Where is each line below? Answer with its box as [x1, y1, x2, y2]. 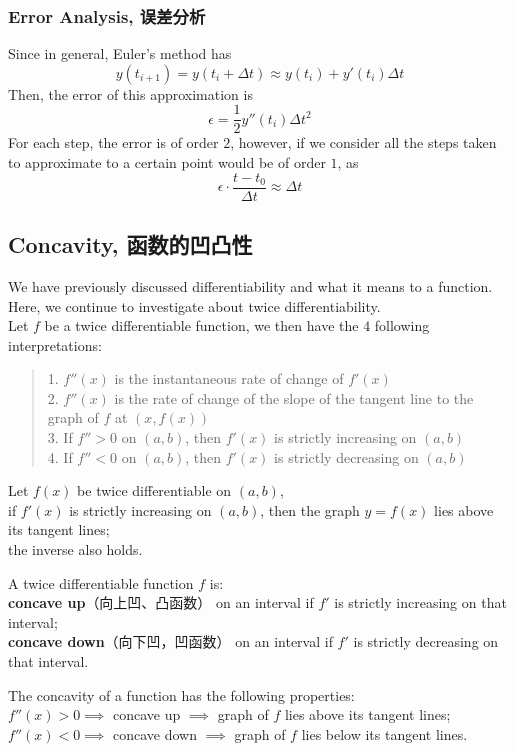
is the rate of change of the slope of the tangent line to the [114, 387, 474, 408]
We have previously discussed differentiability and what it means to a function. [8, 275, 493, 296]
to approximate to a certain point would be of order [8, 152, 326, 173]
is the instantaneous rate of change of [114, 368, 344, 389]
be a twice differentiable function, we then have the [44, 315, 359, 336]
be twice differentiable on [77, 480, 232, 501]
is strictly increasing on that [334, 592, 507, 613]
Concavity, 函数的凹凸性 [8, 229, 253, 260]
